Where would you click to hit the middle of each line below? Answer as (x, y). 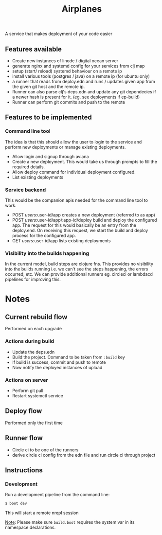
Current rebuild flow (36, 317)
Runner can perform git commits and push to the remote (69, 102)
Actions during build (30, 341)
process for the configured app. (44, 235)
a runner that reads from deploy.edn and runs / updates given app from (84, 81)
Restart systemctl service (37, 395)
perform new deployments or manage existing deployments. (65, 147)
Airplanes (82, 9)
